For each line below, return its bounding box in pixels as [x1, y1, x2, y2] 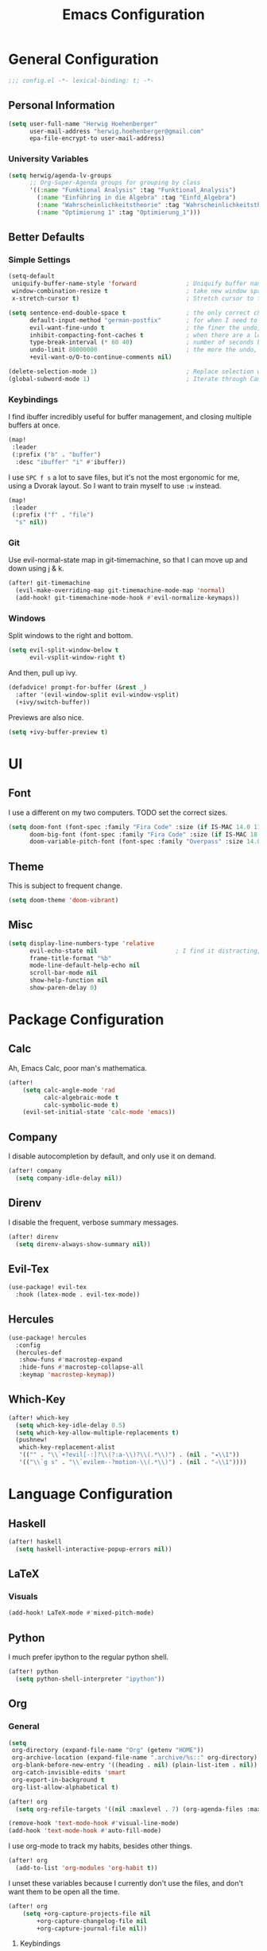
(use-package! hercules [8, 1334, 87, 1342]
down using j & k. [8, 563, 65, 574]
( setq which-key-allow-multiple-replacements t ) [15, 1428, 180, 1437]
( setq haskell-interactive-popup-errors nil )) [15, 1545, 172, 1553]
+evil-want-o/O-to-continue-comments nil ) [29, 353, 172, 361]
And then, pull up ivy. [8, 668, 78, 678]
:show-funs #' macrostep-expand [18, 1356, 123, 1364]
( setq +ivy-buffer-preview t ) [8, 728, 109, 736]
